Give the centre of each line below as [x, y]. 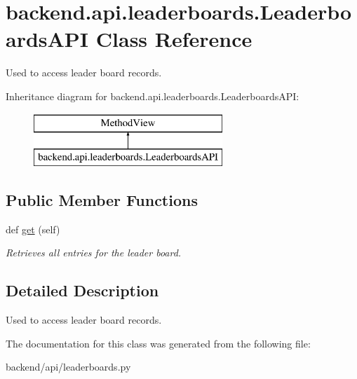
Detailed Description [82, 290]
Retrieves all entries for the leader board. [94, 253]
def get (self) [33, 229]
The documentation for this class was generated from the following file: [158, 343]
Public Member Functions [102, 200]
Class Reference [174, 39]
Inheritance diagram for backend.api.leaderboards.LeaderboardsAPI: [153, 96]
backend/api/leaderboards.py [68, 367]
